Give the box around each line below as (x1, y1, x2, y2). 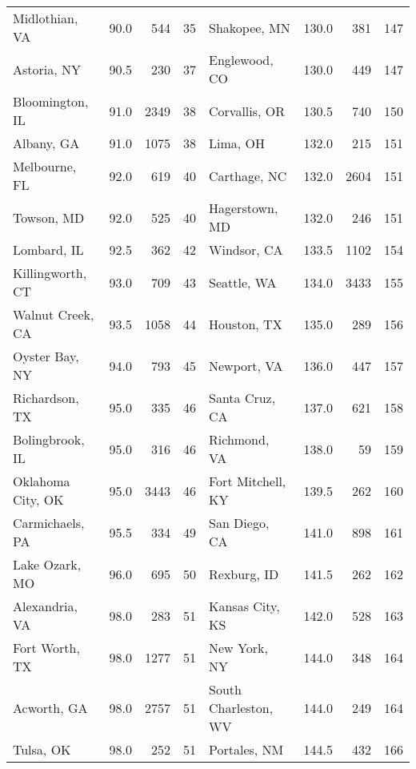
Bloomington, (13, 92, 89, 111)
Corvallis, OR (209, 101, 286, 120)
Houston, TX (209, 314, 282, 333)
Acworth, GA (13, 699, 88, 717)
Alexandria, (13, 597, 78, 615)
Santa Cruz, (209, 389, 276, 407)
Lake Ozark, (13, 555, 82, 574)
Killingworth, (13, 264, 87, 282)
